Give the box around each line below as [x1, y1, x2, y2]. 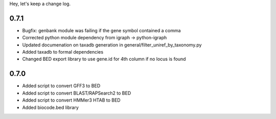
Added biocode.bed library [22, 104, 79, 110]
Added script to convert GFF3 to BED [22, 83, 101, 89]
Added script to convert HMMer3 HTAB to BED [22, 97, 121, 103]
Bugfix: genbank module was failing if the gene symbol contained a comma [22, 27, 181, 33]
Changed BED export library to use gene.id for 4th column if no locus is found [22, 56, 186, 62]
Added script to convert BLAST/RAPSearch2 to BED [22, 90, 131, 96]
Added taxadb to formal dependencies [22, 49, 104, 55]
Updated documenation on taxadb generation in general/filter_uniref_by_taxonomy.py [22, 41, 202, 48]
